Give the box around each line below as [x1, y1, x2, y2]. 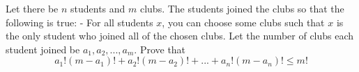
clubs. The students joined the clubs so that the [139, 1, 344, 15]
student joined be [6, 42, 80, 56]
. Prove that [134, 42, 186, 56]
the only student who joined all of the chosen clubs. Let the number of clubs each [6, 28, 354, 43]
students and [70, 1, 125, 15]
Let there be [6, 1, 59, 15]
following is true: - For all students [6, 15, 153, 29]
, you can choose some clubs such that [162, 15, 325, 29]
